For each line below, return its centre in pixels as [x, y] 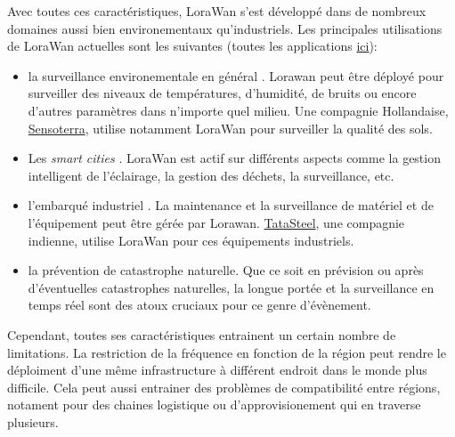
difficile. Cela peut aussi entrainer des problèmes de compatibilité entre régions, [224, 387]
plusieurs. [33, 421]
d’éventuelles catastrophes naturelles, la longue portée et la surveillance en [231, 287]
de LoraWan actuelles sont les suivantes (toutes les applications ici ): [192, 46]
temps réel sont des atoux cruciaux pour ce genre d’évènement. [199, 305]
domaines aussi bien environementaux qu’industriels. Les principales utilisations [225, 28]
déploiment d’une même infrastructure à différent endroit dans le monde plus [217, 370]
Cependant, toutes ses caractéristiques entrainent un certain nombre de [202, 334]
